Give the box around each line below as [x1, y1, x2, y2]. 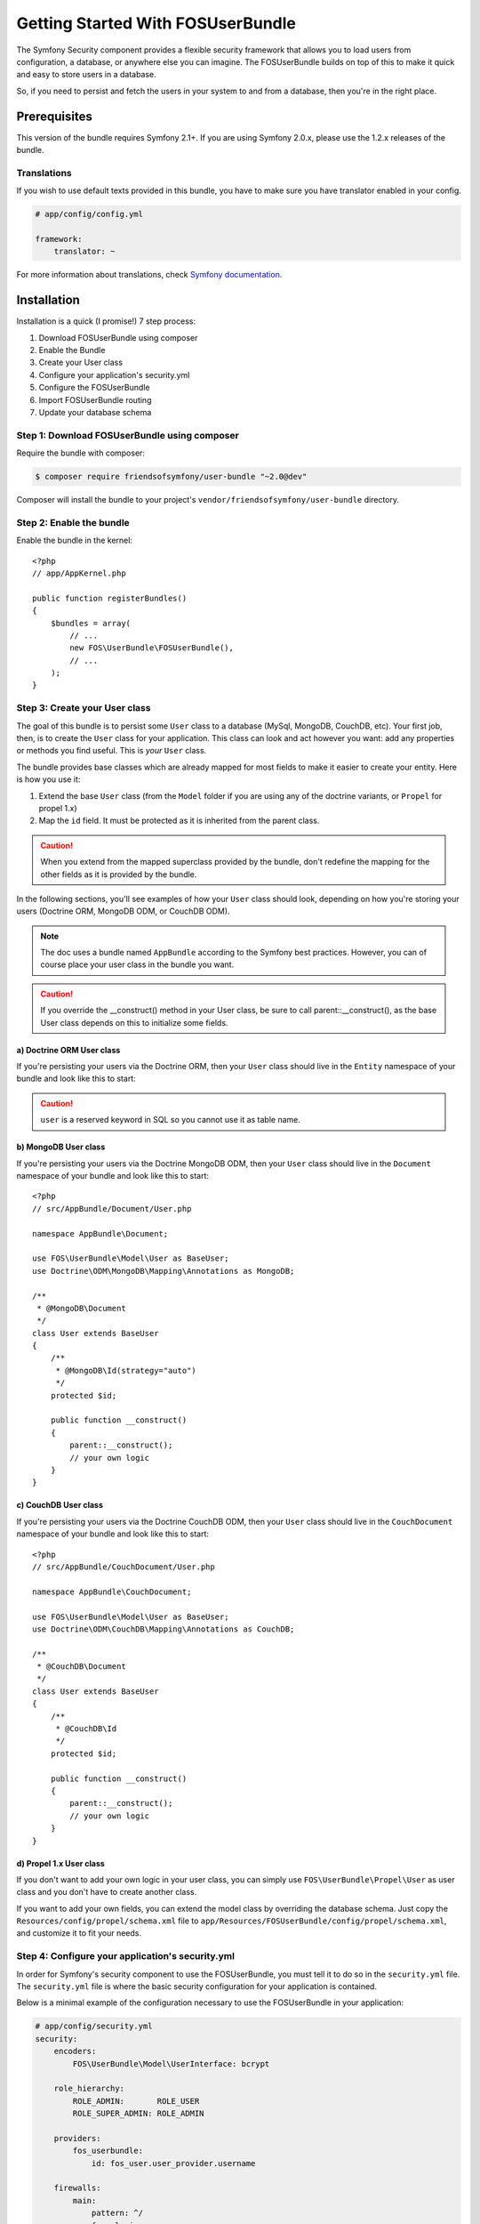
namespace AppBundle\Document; [32, 1229, 169, 1238]
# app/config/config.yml [35, 209, 144, 220]
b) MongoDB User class [16, 1141, 106, 1152]
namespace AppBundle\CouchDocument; [32, 1586, 192, 1597]
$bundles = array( [50, 618, 132, 628]
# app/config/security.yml [35, 2021, 153, 2032]
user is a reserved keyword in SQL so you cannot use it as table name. [40, 1115, 301, 1125]
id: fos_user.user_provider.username [91, 2158, 256, 2168]
